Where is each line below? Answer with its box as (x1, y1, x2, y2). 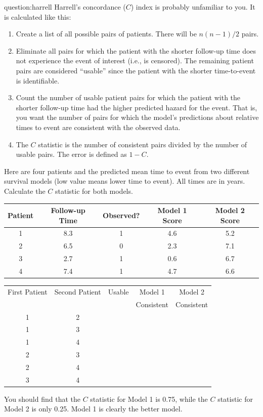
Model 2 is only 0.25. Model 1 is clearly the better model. (4, 403, 183, 414)
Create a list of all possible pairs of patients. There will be (16, 28, 197, 39)
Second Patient (54, 286, 101, 297)
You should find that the (4, 393, 81, 404)
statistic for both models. (55, 185, 133, 196)
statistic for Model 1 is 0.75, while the (90, 393, 208, 404)
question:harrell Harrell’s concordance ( (4, 2, 126, 12)
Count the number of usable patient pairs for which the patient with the (16, 92, 241, 103)
